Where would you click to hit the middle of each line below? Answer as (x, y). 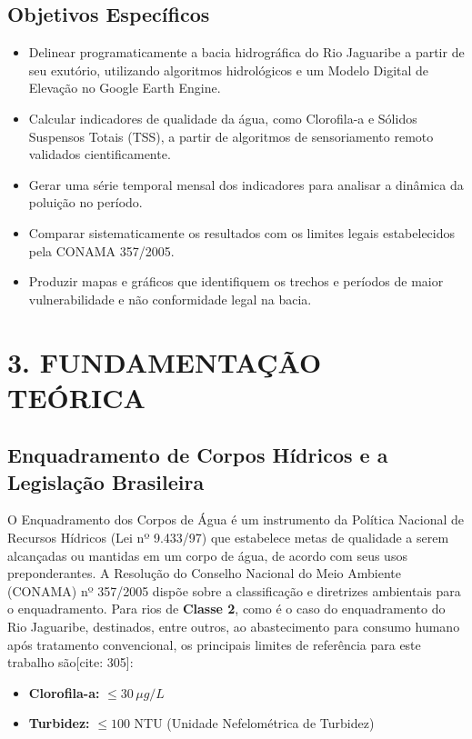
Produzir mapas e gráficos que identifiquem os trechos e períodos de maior (236, 281)
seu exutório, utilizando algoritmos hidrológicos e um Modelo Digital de (229, 70)
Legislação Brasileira (106, 481)
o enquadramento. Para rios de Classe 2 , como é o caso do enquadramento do (226, 609)
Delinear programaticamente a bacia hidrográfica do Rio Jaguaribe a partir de (246, 52)
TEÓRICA (76, 397)
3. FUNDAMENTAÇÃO (165, 361)
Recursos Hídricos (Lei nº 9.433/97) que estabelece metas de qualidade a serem (228, 538)
